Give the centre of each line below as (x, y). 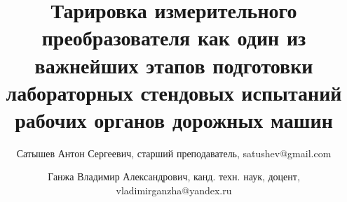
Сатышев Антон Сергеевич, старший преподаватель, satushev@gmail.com (174, 153)
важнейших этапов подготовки (174, 65)
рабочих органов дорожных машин (174, 119)
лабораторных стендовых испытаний (174, 92)
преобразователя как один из (174, 37)
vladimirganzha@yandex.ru (174, 190)
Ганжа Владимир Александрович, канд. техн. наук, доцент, (174, 176)
